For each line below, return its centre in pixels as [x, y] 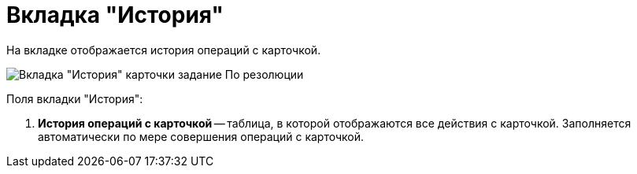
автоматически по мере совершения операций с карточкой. [201, 136]
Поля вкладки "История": [75, 98]
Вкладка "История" [115, 15]
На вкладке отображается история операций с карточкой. [164, 50]
